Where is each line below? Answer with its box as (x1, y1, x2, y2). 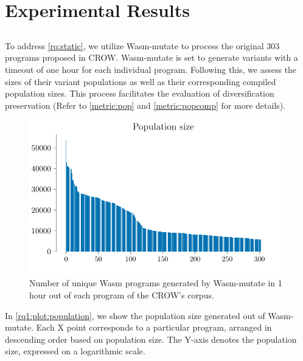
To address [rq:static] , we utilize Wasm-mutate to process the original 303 (5, 39, 280, 52)
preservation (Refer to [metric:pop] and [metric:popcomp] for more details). (5, 98, 286, 111)
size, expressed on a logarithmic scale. (5, 345, 145, 357)
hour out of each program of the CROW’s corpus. (29, 288, 214, 301)
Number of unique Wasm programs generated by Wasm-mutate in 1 (29, 277, 282, 289)
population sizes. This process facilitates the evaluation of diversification (5, 87, 274, 100)
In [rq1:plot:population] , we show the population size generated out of (5, 309, 265, 321)
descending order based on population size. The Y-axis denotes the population (5, 332, 297, 345)
